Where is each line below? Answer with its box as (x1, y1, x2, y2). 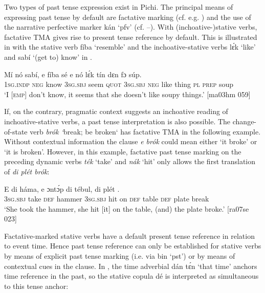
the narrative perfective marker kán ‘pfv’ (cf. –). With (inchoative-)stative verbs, (4, 21, 257, 32)
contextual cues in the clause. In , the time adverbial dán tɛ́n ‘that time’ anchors (4, 260, 257, 271)
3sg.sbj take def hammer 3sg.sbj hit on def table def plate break (4, 193, 209, 204)
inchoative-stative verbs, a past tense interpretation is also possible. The (4, 116, 231, 126)
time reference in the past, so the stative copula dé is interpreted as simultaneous (4, 271, 259, 281)
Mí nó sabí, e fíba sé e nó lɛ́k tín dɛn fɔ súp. (4, 69, 142, 79)
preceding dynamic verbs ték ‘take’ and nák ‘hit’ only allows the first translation (4, 156, 255, 167)
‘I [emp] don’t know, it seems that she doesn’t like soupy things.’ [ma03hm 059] (4, 88, 251, 99)
